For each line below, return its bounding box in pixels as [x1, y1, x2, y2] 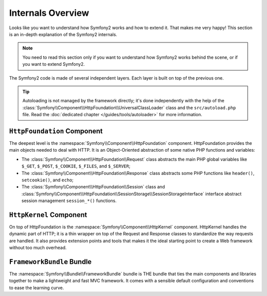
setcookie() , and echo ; [21, 177, 74, 183]
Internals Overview [9, 7, 89, 18]
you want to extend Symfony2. [22, 61, 85, 67]
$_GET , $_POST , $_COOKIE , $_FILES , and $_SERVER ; [21, 163, 131, 169]
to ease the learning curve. [9, 285, 64, 291]
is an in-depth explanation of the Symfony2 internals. [9, 31, 117, 37]
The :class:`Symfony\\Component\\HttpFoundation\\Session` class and [21, 184, 165, 190]
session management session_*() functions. [21, 198, 117, 204]
